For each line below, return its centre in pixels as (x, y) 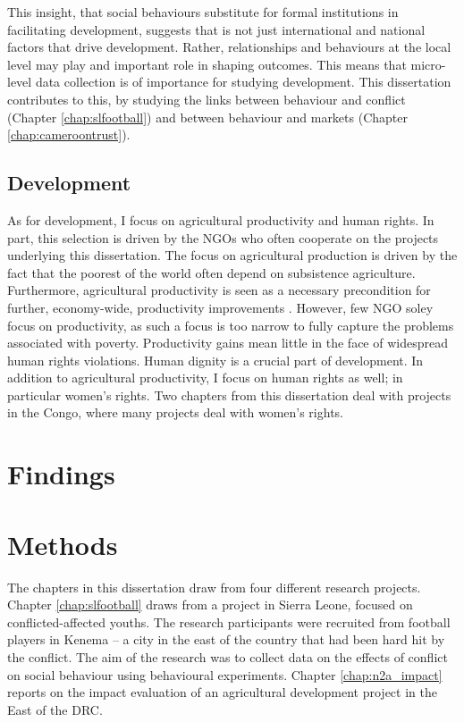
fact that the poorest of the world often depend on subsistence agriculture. (211, 272)
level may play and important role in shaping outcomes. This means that (207, 64)
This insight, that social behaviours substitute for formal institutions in (203, 12)
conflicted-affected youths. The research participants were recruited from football (229, 621)
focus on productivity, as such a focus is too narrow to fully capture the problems (231, 325)
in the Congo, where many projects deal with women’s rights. (175, 412)
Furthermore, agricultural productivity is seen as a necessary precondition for (219, 290)
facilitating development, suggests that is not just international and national (216, 29)
